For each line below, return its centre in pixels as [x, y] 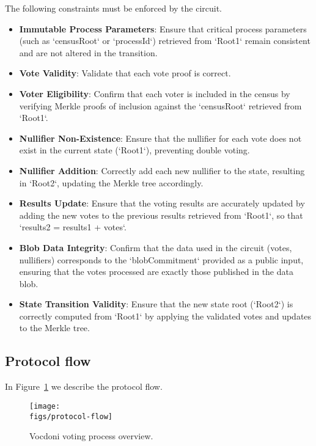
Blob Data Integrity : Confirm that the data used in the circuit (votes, [156, 247]
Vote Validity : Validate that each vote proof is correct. [125, 73]
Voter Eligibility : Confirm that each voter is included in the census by [155, 93]
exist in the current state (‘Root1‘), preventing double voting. [134, 150]
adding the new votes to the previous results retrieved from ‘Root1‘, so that [161, 215]
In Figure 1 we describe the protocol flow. [84, 386]
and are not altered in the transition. [88, 52]
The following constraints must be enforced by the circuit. [114, 8]
